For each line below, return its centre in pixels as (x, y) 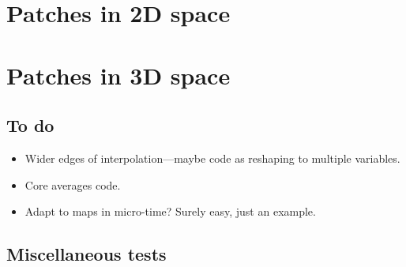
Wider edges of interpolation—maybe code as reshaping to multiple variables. (212, 158)
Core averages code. (73, 184)
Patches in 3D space (118, 75)
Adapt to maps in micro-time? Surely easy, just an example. (170, 211)
